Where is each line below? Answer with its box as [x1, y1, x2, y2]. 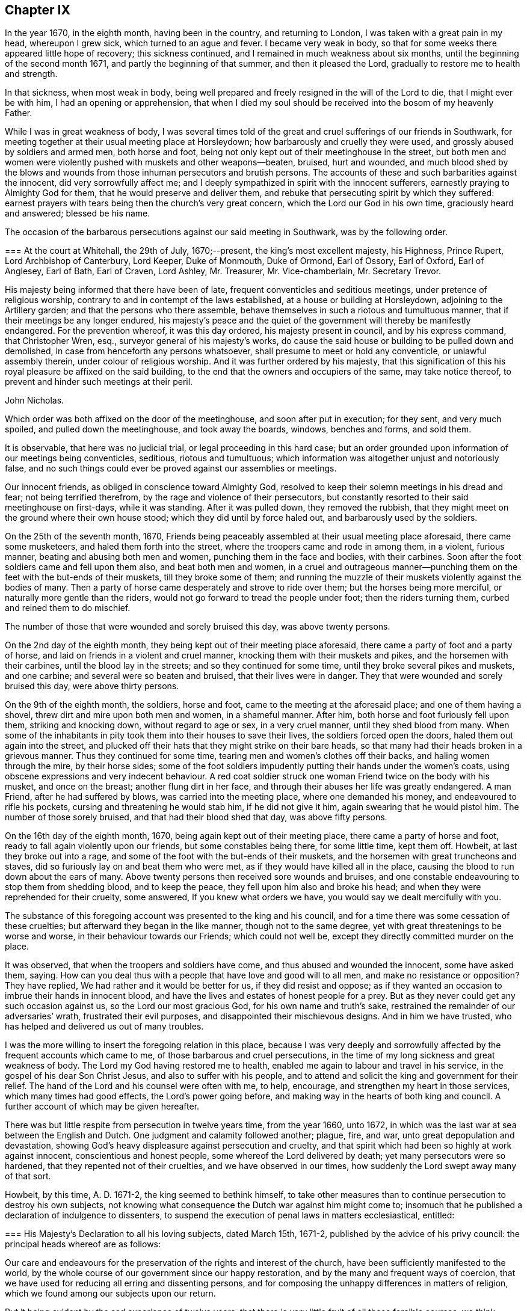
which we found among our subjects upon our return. [5, 1288, 216, 1299]
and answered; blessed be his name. [5, 208, 150, 219]
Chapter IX [5, 2, 70, 17]
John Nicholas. [5, 395, 64, 406]
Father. [5, 108, 32, 118]
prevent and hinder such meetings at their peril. [5, 376, 193, 387]
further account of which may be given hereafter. [5, 1101, 200, 1112]
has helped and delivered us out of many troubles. [5, 1021, 204, 1032]
